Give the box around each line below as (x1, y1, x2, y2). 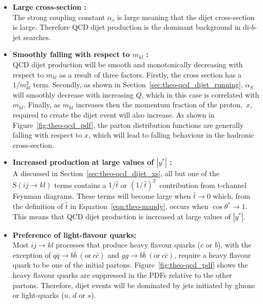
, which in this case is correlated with (141, 89, 259, 100)
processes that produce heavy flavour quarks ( (55, 239, 201, 250)
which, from (213, 191, 250, 201)
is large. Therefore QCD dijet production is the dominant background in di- (12, 22, 252, 32)
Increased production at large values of (12, 157, 154, 167)
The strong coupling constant (12, 11, 105, 22)
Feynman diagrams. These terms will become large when (12, 191, 191, 201)
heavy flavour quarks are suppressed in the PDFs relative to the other (12, 269, 232, 280)
